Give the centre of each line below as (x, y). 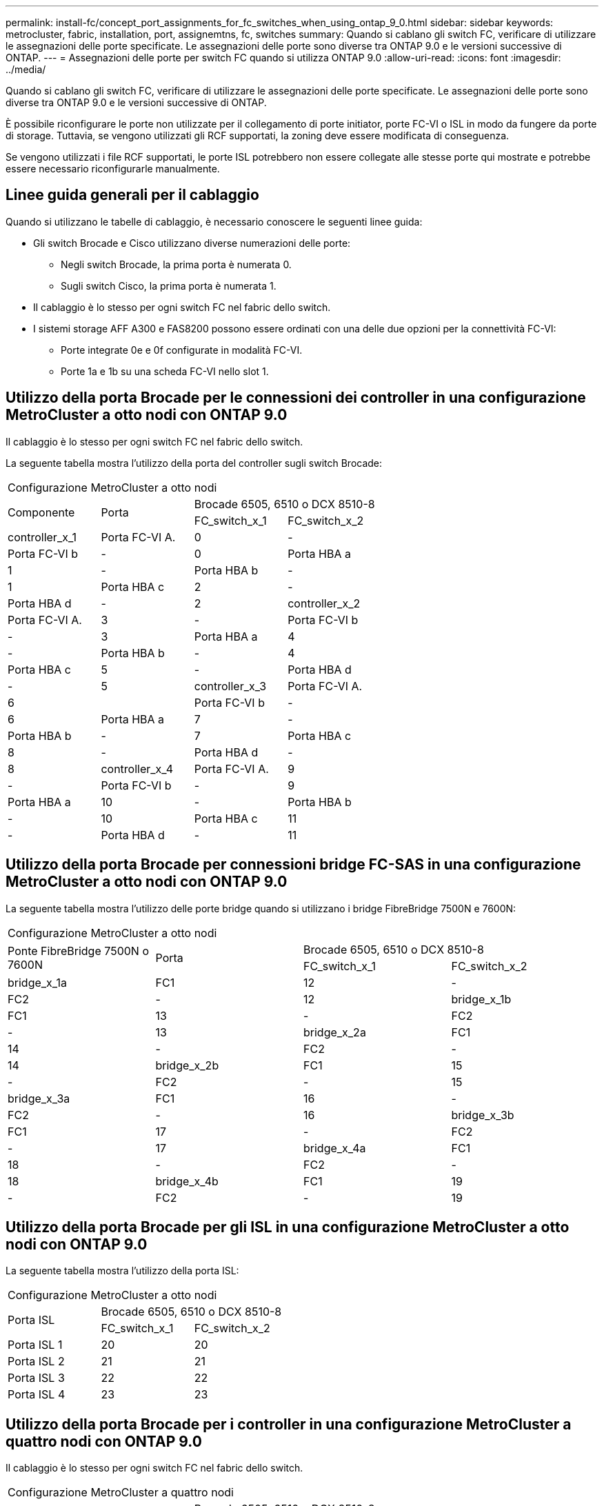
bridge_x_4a (335, 1148)
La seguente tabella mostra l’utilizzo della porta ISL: (122, 1271)
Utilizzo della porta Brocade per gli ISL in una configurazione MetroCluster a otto (288, 1227)
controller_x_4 (137, 769)
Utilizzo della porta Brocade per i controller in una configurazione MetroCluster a (289, 1424)
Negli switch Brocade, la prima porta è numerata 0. (176, 264)
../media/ (26, 69)
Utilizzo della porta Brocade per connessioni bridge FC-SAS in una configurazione (293, 865)
